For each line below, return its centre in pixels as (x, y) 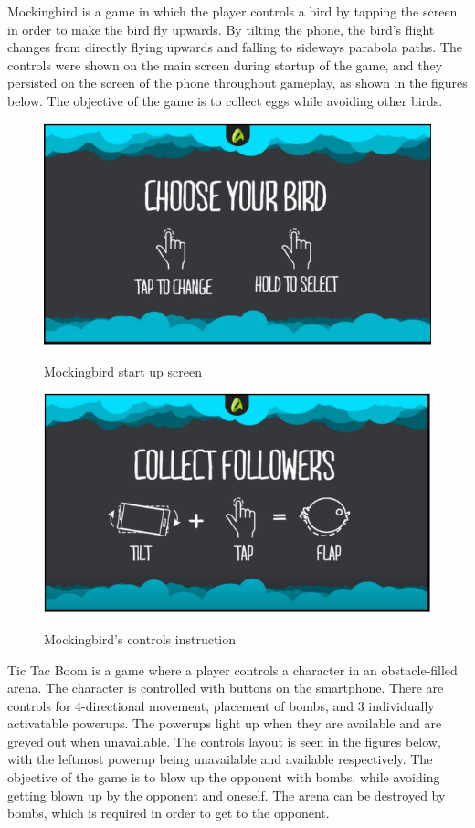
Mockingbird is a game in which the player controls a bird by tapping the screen (232, 11)
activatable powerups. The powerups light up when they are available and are (225, 723)
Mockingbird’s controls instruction (140, 638)
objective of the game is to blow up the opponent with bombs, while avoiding (224, 777)
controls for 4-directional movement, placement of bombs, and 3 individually (221, 705)
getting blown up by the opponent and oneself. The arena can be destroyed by (227, 795)
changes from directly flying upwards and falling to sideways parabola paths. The (235, 47)
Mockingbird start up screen (123, 371)
